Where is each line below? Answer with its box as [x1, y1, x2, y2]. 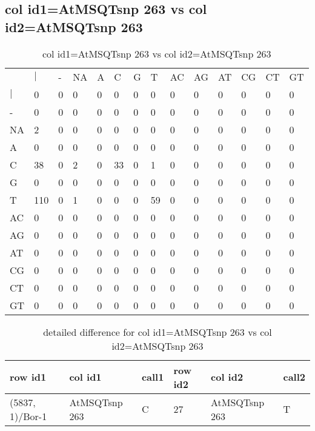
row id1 [10, 370, 47, 384]
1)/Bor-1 [10, 409, 47, 423]
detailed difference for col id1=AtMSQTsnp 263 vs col [43, 324, 272, 339]
